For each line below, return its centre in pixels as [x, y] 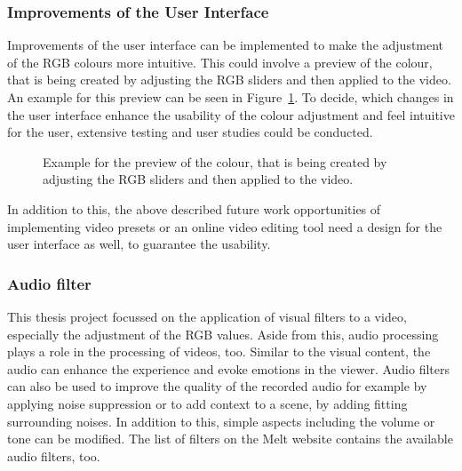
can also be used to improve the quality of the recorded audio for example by [217, 386]
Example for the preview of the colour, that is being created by [215, 161]
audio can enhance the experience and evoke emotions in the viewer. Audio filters [229, 368]
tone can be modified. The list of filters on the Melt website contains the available [230, 439]
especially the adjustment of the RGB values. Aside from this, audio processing [223, 334]
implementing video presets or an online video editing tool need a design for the [225, 226]
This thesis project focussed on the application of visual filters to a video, [207, 316]
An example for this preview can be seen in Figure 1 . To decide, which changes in [231, 97]
